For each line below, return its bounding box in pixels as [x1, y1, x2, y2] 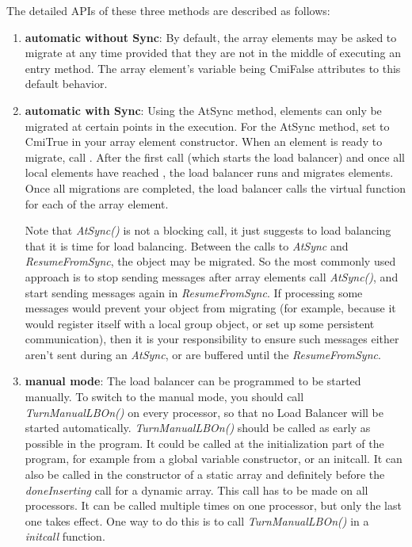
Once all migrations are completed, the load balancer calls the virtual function [25, 179, 406, 196]
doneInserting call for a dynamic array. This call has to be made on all [25, 481, 368, 498]
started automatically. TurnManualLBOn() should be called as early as [25, 419, 371, 436]
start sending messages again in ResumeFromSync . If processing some [25, 284, 363, 300]
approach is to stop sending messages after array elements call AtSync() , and [25, 268, 399, 285]
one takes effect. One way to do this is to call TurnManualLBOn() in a [25, 512, 369, 529]
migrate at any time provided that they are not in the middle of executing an [25, 44, 401, 61]
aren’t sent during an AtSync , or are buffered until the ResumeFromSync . [25, 346, 381, 362]
